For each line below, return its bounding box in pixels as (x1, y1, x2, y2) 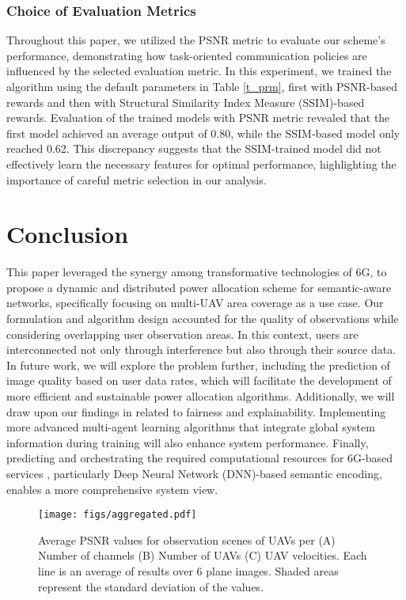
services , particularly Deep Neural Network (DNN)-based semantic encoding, (6, 465, 382, 481)
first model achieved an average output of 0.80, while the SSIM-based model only (6, 124, 400, 141)
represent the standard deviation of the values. (38, 578, 264, 594)
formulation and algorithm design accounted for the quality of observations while (6, 310, 399, 327)
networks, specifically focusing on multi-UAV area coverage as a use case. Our (6, 294, 384, 311)
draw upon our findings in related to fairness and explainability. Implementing (6, 403, 386, 420)
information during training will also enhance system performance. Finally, (6, 434, 369, 450)
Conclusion (6, 218, 129, 250)
